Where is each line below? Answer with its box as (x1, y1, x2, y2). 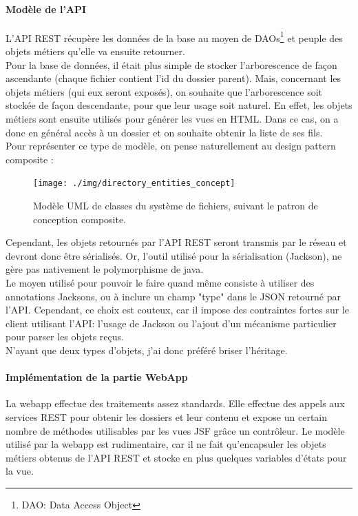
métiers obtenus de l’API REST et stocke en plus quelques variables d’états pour (6, 450, 347, 464)
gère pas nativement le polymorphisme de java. (6, 262, 204, 276)
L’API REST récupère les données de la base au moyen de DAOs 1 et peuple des (6, 28, 343, 45)
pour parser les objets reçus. (6, 329, 124, 344)
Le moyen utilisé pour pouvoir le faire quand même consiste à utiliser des (6, 276, 315, 290)
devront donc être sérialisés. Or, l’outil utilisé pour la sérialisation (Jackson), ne (6, 248, 342, 262)
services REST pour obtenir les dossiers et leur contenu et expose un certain (6, 409, 328, 424)
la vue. (6, 464, 34, 478)
